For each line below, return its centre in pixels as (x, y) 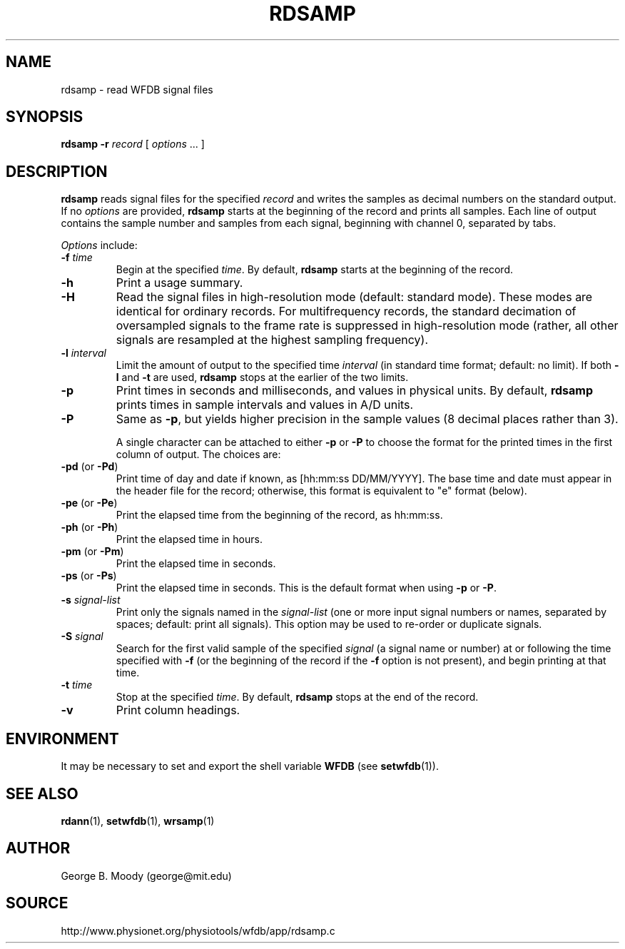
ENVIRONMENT (62, 739)
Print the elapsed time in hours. (189, 539)
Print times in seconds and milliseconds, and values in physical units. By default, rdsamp (355, 391)
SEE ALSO (42, 793)
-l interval (83, 353)
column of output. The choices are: (198, 455)
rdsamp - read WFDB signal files (137, 89)
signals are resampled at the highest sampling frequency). (272, 340)
